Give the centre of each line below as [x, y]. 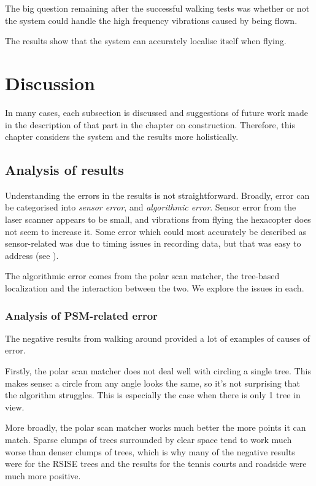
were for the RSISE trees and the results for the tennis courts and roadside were [156, 464]
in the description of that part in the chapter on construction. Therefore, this [150, 124]
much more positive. [43, 475]
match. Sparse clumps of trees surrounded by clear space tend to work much [148, 440]
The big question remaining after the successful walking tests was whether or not [157, 8]
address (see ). [32, 255]
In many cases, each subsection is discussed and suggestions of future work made [156, 112]
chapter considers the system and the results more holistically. [122, 137]
